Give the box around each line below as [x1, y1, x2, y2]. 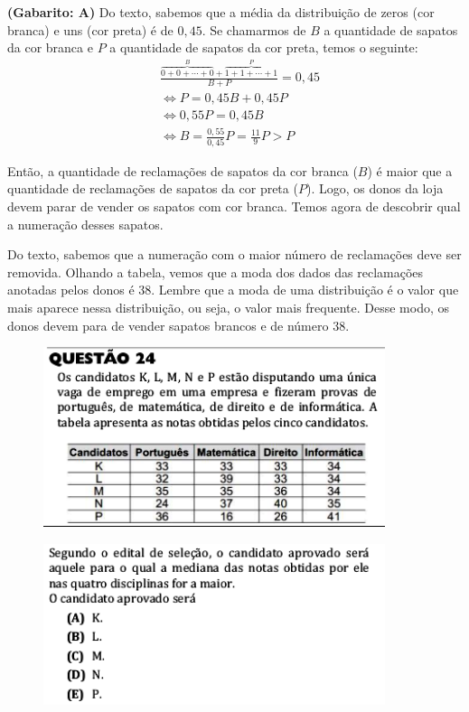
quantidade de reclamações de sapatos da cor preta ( [7, 179, 298, 198]
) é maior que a [367, 161, 453, 180]
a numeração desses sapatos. [7, 214, 164, 233]
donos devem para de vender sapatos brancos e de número [7, 315, 329, 334]
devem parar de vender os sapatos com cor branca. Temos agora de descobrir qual [7, 196, 461, 215]
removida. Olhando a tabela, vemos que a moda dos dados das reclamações [7, 262, 424, 281]
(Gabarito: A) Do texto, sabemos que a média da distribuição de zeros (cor [7, 3, 435, 21]
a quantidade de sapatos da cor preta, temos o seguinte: [109, 38, 418, 57]
